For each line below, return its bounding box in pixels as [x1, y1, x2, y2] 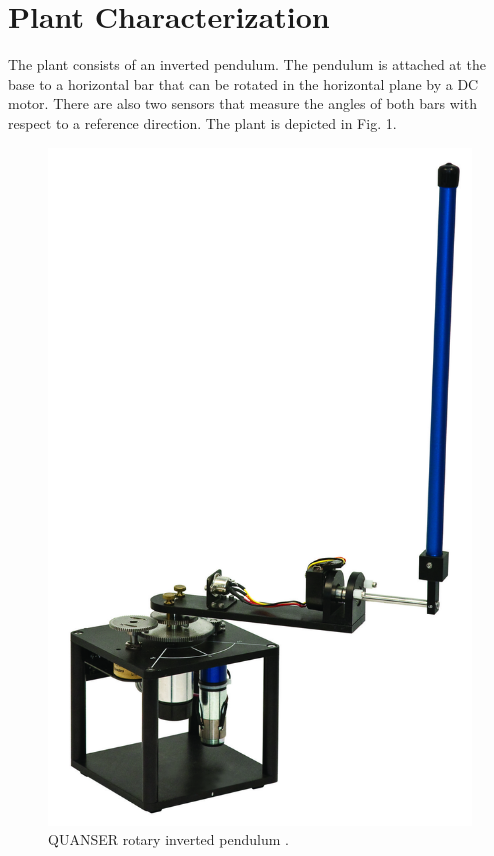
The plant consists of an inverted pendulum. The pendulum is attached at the [8, 54, 486, 75]
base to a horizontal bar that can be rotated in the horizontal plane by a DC [8, 73, 479, 94]
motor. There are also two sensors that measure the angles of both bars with [8, 93, 477, 114]
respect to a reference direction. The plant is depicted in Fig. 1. [8, 112, 397, 133]
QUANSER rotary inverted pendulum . [48, 829, 289, 850]
